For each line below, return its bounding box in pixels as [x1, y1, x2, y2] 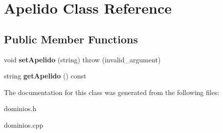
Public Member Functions [4, 31, 138, 46]
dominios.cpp [4, 119, 44, 130]
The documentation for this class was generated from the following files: [4, 87, 220, 97]
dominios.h [4, 103, 37, 114]
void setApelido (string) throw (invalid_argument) [4, 54, 161, 64]
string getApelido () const [4, 71, 87, 81]
